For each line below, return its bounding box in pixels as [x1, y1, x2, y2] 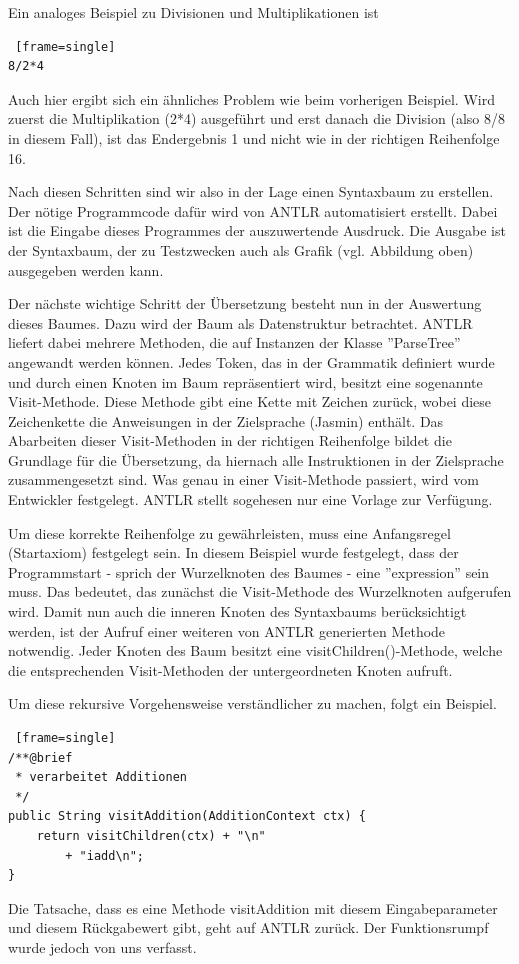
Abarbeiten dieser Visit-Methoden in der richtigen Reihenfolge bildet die [8, 430, 452, 451]
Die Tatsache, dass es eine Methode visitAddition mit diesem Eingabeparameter [8, 897, 498, 918]
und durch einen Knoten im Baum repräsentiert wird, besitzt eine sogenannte [8, 371, 483, 392]
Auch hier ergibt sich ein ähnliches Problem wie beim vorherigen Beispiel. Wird [8, 88, 495, 109]
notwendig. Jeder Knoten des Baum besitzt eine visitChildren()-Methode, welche [8, 640, 503, 661]
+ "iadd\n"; [65, 848, 145, 863]
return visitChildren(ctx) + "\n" [36, 828, 266, 843]
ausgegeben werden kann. [8, 259, 164, 280]
